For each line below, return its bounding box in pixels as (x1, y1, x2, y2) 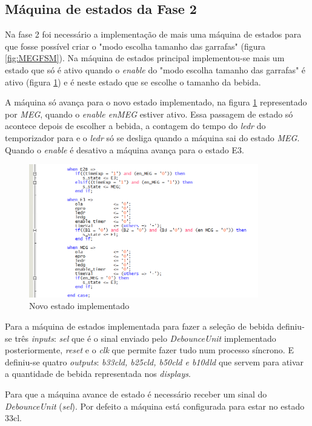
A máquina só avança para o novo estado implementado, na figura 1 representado (5, 96, 307, 108)
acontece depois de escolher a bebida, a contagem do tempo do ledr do (5, 119, 266, 132)
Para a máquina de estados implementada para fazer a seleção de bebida (5, 320, 274, 333)
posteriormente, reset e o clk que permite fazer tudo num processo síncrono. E (5, 344, 294, 356)
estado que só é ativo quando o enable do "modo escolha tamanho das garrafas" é (5, 63, 306, 76)
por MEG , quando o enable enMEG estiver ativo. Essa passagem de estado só (5, 107, 293, 120)
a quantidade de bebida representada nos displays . (5, 367, 191, 380)
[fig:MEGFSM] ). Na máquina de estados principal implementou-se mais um (5, 52, 285, 64)
